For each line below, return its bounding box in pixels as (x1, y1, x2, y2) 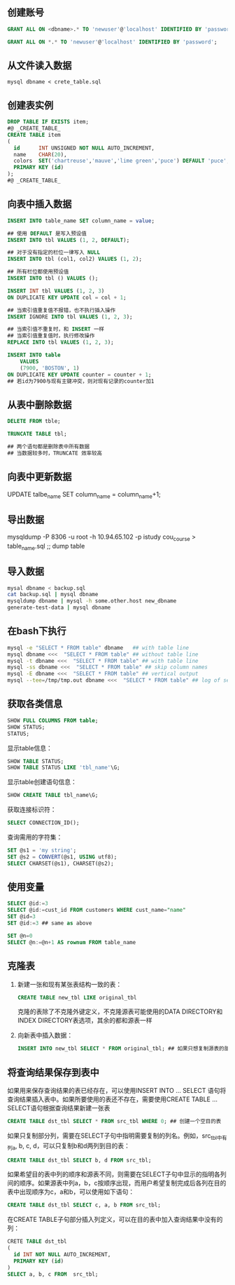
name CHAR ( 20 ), (13, 151, 68, 158)
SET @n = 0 (7, 932, 33, 939)
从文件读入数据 (7, 59, 72, 72)
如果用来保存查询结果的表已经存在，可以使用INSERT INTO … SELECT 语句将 (7, 1086, 227, 1095)
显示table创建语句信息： (7, 778, 77, 786)
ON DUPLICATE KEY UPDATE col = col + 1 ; (7, 294, 127, 301)
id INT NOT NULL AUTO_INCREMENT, (13, 1251, 111, 1258)
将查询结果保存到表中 (7, 1066, 99, 1078)
